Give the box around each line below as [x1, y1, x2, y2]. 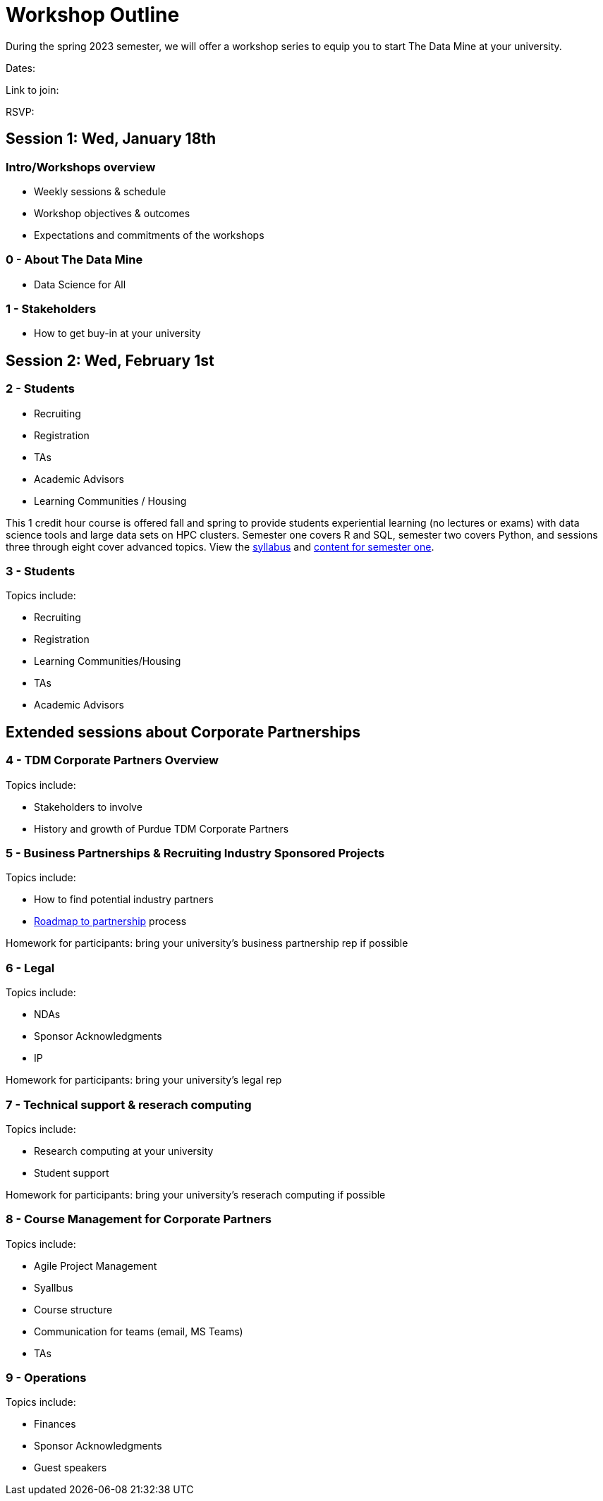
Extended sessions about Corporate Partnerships [6, 723, 360, 741]
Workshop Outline [6, 3, 180, 27]
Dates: [6, 61, 35, 74]
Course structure [34, 1303, 113, 1316]
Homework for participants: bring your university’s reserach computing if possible [6, 1188, 386, 1201]
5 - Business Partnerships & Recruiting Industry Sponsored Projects [6, 846, 385, 861]
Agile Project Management [34, 1259, 157, 1272]
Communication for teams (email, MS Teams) [34, 1325, 243, 1337]
